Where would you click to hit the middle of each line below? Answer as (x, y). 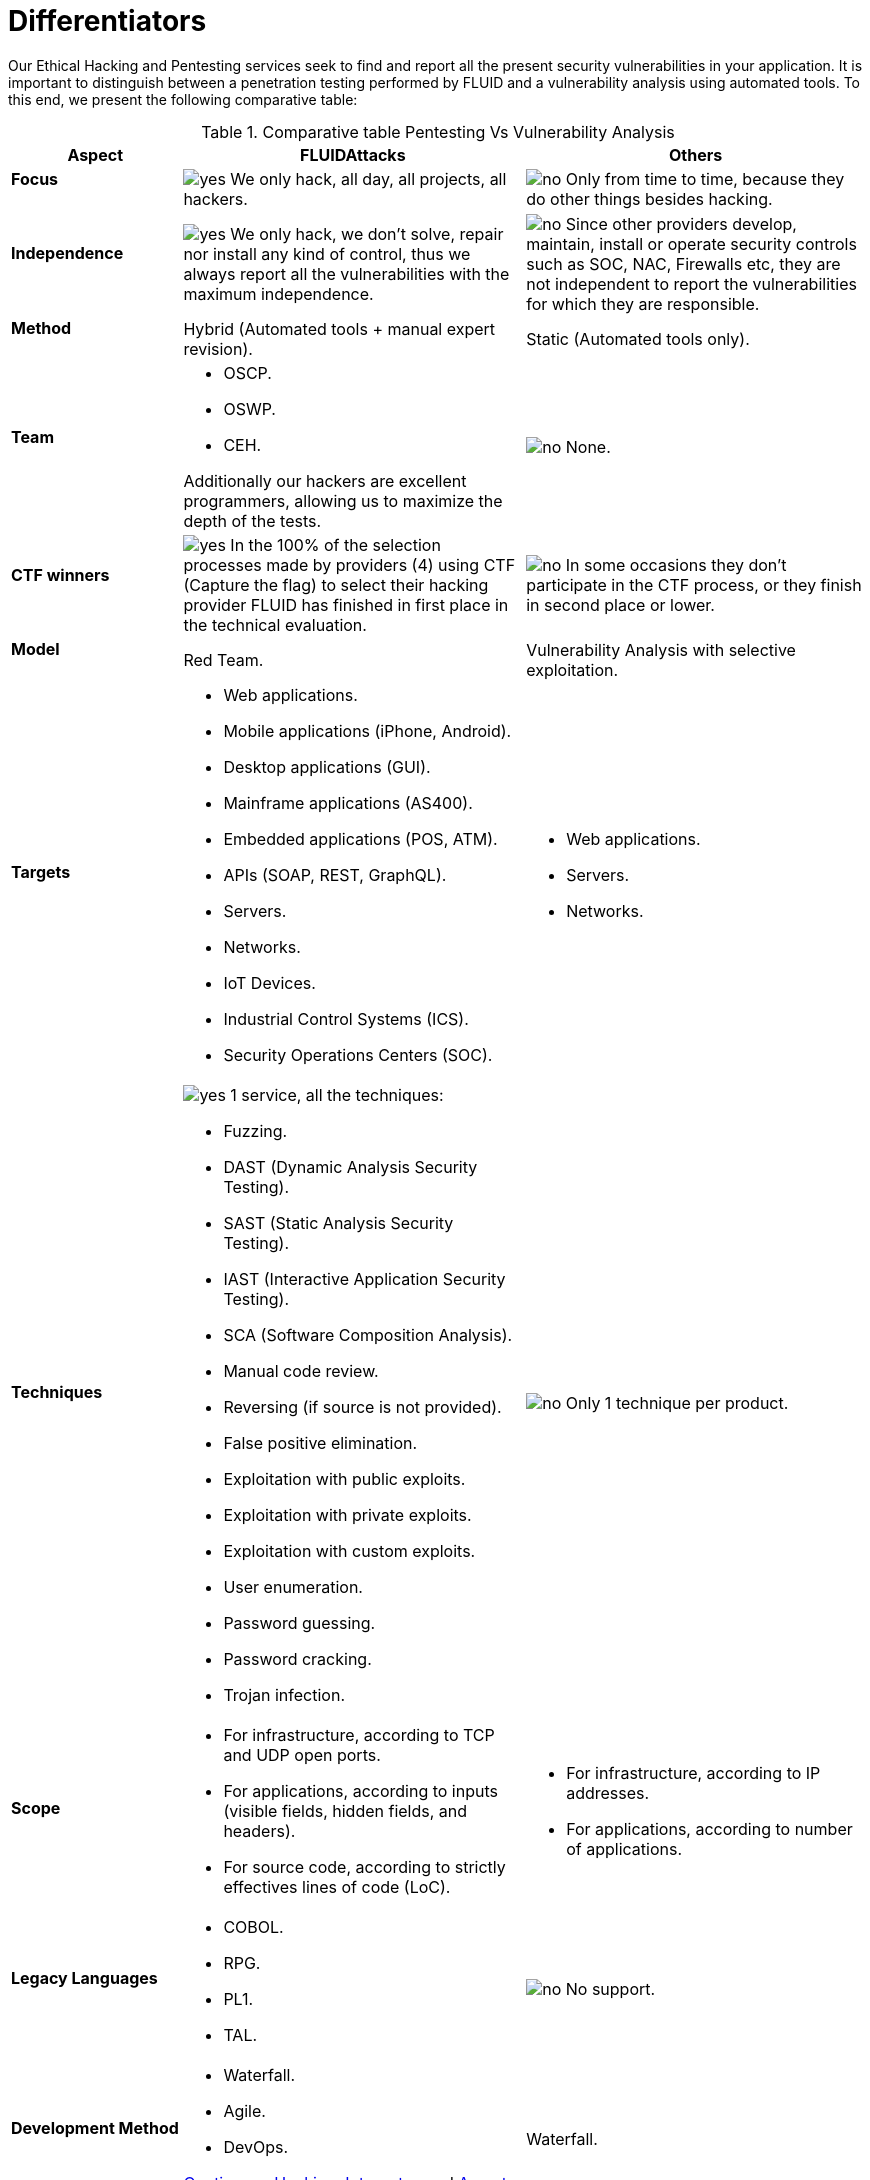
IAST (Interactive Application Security (364, 1278)
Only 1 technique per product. (677, 1402)
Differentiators (107, 21)
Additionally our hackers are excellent (325, 481)
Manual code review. (301, 1370)
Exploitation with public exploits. (344, 1478)
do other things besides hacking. (649, 199)
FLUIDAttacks (352, 154)
